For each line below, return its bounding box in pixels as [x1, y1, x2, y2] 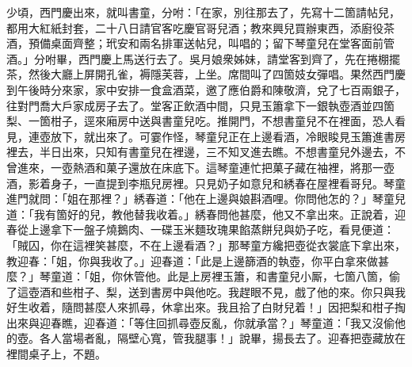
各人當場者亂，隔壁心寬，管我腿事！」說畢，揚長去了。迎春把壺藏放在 [39, 330, 406, 346]
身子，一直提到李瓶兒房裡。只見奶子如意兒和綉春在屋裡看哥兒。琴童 [50, 174, 406, 191]
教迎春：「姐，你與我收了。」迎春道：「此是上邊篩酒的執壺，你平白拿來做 [6, 252, 378, 269]
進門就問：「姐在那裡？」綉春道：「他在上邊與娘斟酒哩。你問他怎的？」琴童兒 [6, 190, 406, 207]
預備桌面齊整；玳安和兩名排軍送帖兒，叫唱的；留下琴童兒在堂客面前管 [28, 35, 395, 52]
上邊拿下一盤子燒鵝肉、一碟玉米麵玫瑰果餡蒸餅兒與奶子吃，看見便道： [28, 221, 395, 238]
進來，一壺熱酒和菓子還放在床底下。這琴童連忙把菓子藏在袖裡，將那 [17, 159, 372, 175]
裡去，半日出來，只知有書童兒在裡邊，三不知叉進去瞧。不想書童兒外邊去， [6, 143, 395, 160]
